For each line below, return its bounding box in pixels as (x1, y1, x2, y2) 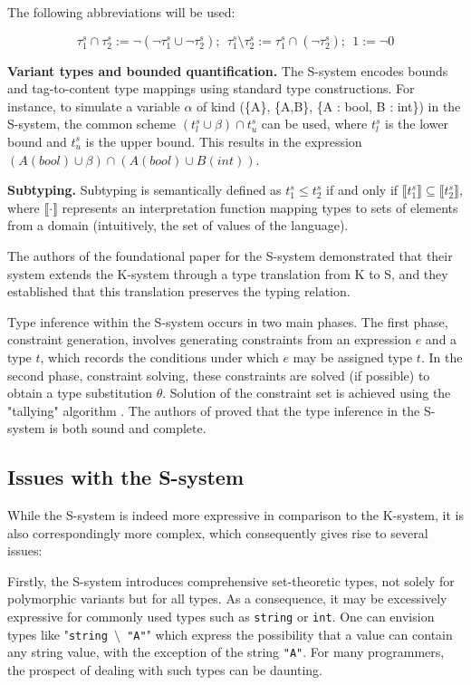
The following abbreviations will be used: (7, 3, 235, 21)
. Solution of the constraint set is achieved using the (162, 383, 451, 402)
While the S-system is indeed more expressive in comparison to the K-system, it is (7, 506, 464, 525)
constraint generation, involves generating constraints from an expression (7, 330, 411, 349)
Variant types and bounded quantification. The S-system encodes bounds (7, 61, 448, 80)
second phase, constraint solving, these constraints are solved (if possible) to (7, 365, 430, 384)
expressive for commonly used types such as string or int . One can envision (7, 607, 435, 626)
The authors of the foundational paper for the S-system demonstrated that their (7, 246, 453, 265)
